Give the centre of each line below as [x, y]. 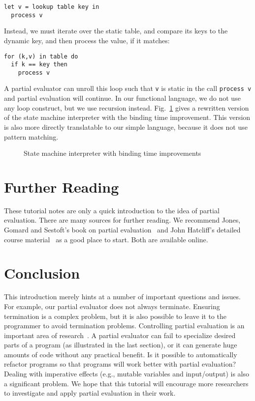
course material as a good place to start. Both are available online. [106, 239]
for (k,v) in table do [41, 56]
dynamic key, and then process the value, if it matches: [87, 40]
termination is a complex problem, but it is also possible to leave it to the [115, 316]
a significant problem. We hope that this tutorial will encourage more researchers [126, 383]
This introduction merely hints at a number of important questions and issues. [122, 297]
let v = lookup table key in [52, 7]
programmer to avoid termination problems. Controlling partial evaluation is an [124, 326]
